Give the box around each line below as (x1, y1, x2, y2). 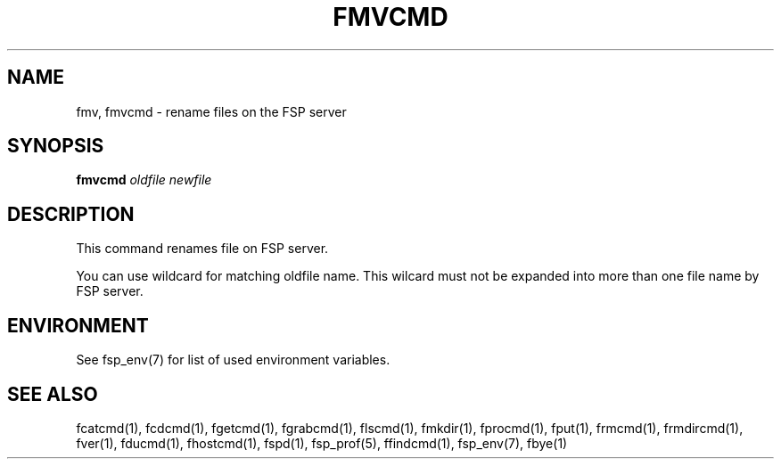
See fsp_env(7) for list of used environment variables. (76, 352, 390, 368)
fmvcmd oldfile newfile (76, 172, 212, 188)
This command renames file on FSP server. (76, 241, 329, 257)
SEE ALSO (7, 382, 98, 405)
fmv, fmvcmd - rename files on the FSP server (76, 103, 347, 119)
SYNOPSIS (7, 135, 104, 158)
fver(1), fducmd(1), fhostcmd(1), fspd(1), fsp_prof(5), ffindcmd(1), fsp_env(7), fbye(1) (76, 435, 568, 451)
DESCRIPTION (7, 202, 135, 225)
